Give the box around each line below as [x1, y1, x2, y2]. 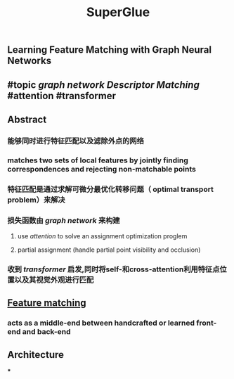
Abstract [7, 113, 47, 125]
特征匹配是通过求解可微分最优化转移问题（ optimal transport [7, 184, 214, 194]
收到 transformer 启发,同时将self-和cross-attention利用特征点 [7, 264, 220, 274]
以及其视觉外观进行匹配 [14, 275, 94, 285]
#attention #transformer [7, 89, 116, 102]
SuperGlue [86, 4, 150, 20]
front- [196, 318, 217, 328]
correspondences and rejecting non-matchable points [7, 164, 197, 174]
